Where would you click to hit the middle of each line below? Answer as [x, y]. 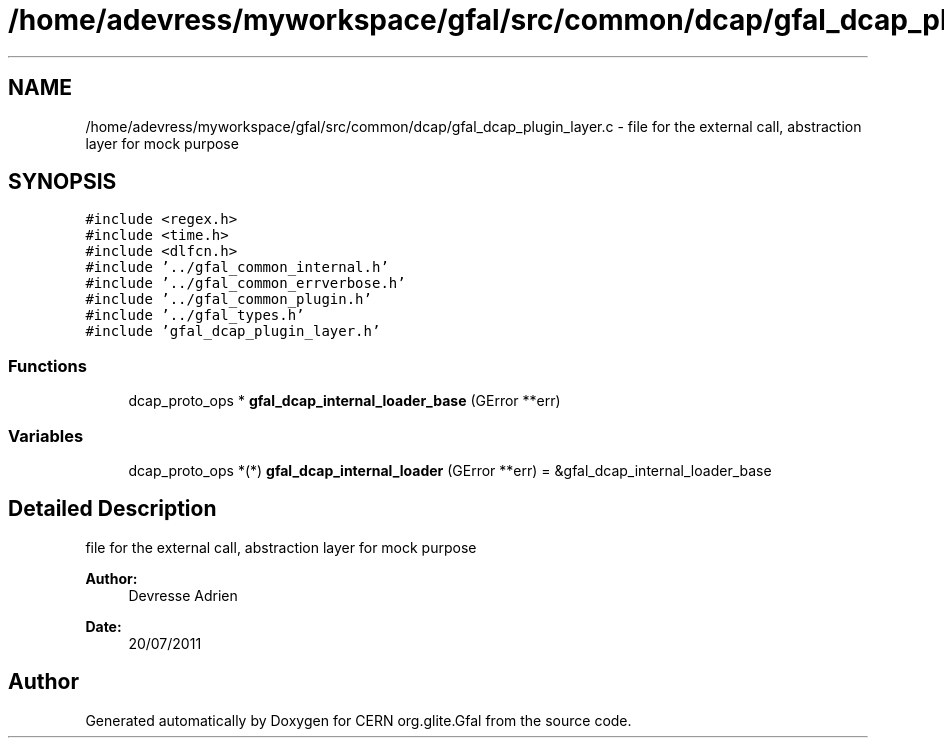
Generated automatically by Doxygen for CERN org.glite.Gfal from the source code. [358, 720]
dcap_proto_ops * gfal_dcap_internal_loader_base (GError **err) [344, 401]
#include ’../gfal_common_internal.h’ [237, 267]
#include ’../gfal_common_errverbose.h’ [245, 283]
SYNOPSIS [62, 182]
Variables [46, 435]
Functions [47, 365]
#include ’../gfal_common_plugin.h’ [228, 299]
